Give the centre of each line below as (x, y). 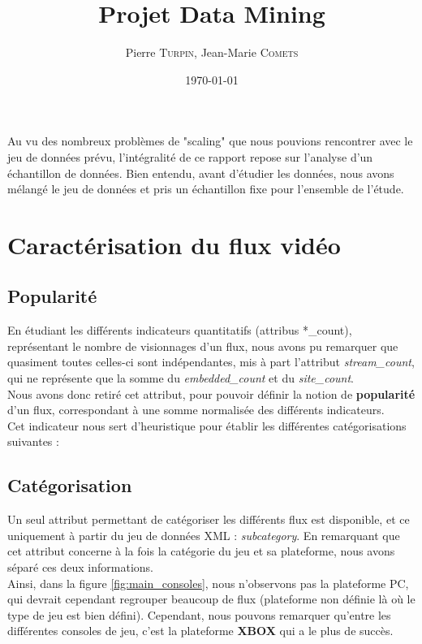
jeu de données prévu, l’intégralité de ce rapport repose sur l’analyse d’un (190, 156)
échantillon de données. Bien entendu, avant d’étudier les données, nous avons (201, 173)
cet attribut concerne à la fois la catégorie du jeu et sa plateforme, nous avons (201, 551)
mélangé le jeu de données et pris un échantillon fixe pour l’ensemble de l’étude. (206, 189)
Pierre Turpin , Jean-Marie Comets (212, 52)
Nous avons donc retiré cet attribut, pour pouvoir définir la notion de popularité (211, 393)
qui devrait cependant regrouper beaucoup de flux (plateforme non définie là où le (211, 599)
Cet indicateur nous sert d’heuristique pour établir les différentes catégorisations (207, 425)
